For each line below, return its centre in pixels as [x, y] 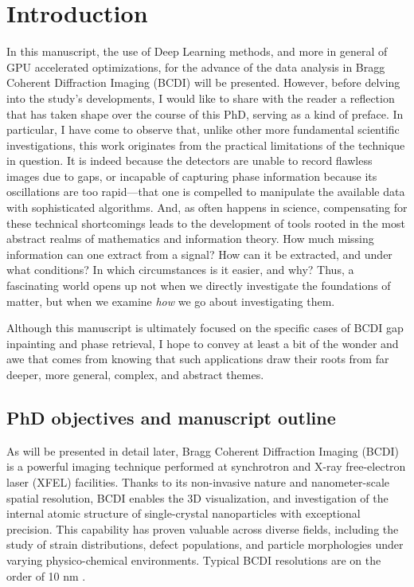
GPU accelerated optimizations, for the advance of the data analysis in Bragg [196, 67]
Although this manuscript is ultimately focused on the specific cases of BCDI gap [205, 328]
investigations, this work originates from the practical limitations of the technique [206, 145]
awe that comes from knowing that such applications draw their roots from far [198, 359]
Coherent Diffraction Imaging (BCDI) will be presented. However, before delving [203, 82]
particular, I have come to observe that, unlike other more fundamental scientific [203, 129]
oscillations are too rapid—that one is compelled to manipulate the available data [206, 192]
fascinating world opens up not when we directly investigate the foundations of [199, 286]
